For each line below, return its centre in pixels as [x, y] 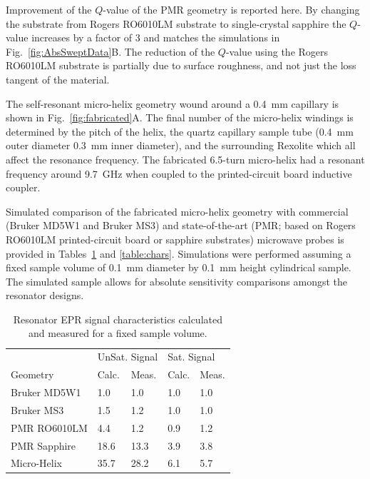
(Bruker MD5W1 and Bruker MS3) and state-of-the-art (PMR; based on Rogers [181, 225]
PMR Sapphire [43, 445]
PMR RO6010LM [49, 427]
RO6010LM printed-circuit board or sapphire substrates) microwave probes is [175, 239]
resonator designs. [45, 295]
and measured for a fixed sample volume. [118, 333]
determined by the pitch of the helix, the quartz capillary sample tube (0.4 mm [180, 131]
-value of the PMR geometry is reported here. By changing [231, 9]
